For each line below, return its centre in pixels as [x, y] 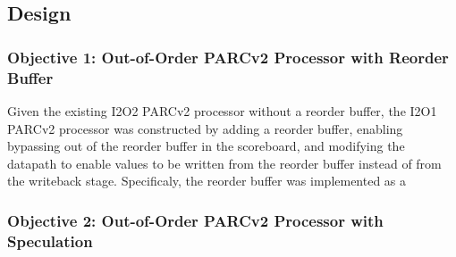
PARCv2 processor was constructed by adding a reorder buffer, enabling [205, 128]
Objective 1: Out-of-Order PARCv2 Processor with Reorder [228, 57]
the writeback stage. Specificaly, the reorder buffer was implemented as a [207, 181]
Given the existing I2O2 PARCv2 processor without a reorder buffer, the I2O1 [222, 110]
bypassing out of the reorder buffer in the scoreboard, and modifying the [206, 146]
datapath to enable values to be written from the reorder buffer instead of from [224, 163]
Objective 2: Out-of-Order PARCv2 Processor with [195, 220]
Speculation [50, 240]
